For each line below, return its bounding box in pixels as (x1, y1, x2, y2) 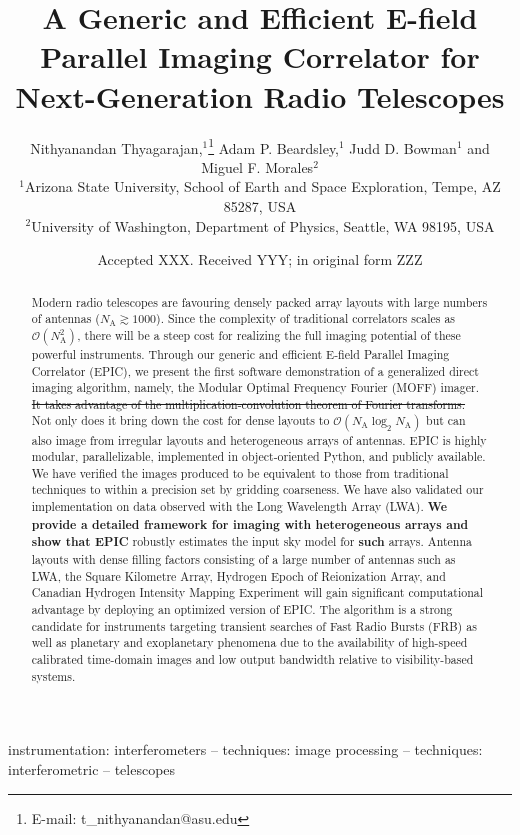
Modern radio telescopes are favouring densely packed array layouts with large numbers (31, 293, 488, 310)
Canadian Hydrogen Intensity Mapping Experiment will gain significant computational (31, 584, 484, 601)
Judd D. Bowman (349, 137, 457, 158)
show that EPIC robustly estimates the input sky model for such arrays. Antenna (31, 533, 473, 551)
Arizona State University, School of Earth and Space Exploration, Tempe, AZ (24, 176, 501, 197)
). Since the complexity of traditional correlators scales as (156, 310, 456, 327)
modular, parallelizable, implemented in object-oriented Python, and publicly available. (31, 448, 486, 465)
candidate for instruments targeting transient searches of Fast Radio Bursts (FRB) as (31, 617, 477, 634)
